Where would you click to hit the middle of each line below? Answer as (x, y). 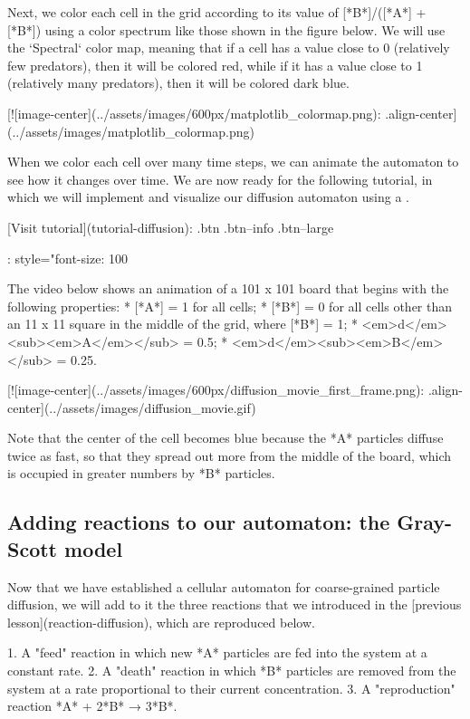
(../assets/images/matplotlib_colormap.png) (131, 131)
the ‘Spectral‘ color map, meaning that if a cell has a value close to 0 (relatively (229, 48)
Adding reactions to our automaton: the (199, 522)
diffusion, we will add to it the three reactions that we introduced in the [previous (235, 604)
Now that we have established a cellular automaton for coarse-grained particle (224, 586)
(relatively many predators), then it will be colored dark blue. (178, 83)
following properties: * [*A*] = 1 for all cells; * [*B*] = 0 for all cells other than (230, 306)
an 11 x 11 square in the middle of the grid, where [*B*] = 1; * (182, 324)
